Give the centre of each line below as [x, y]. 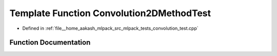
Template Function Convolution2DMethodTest [110, 13]
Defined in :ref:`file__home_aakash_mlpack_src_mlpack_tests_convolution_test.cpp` [110, 28]
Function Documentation [50, 43]
